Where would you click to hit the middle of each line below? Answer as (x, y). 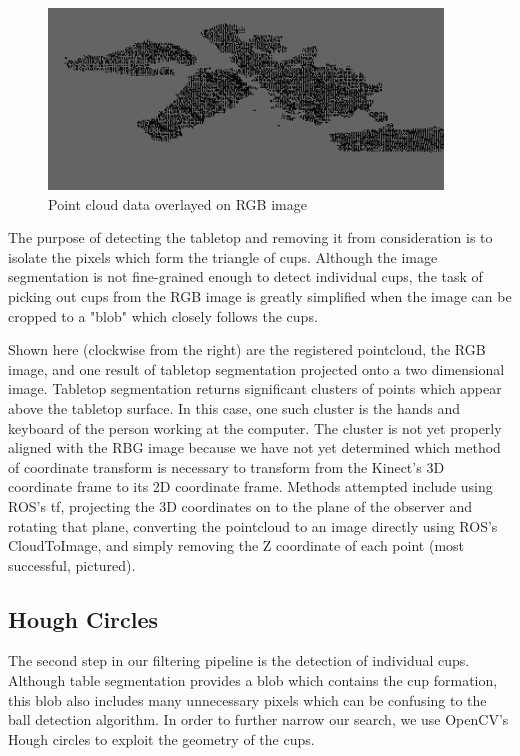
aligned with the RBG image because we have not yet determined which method (254, 447)
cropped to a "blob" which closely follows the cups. (163, 315)
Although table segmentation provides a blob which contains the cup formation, (253, 680)
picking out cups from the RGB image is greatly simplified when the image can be (260, 295)
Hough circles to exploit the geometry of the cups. (161, 738)
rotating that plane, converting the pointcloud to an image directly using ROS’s (253, 525)
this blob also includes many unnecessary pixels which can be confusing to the (247, 699)
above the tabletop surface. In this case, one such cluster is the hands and (234, 407)
